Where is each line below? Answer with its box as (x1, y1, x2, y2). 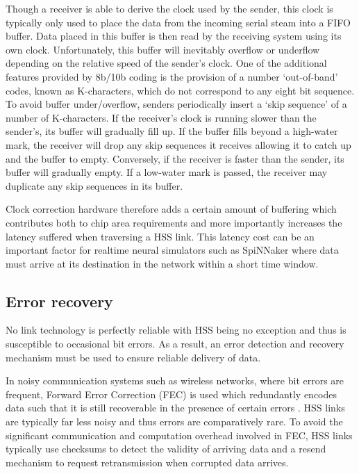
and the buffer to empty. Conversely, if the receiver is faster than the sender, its (6, 151, 344, 165)
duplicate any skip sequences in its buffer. (6, 178, 183, 193)
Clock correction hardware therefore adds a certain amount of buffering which (6, 202, 337, 216)
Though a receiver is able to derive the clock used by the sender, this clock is (6, 1, 333, 15)
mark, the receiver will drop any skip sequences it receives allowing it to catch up (6, 137, 351, 152)
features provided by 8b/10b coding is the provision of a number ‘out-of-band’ (6, 69, 338, 83)
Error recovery (6, 290, 113, 311)
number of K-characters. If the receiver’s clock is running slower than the (6, 110, 317, 124)
